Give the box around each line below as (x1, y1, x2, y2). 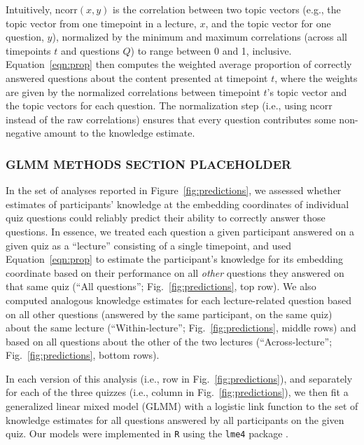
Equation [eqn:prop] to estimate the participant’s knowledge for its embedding (6, 252, 344, 266)
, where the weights (274, 70, 358, 85)
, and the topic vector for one (205, 15, 331, 30)
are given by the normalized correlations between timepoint (6, 84, 260, 99)
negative (6, 125, 41, 140)
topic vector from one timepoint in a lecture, (6, 15, 197, 30)
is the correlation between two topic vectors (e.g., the (113, 2, 341, 16)
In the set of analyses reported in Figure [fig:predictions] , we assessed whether (6, 183, 342, 198)
